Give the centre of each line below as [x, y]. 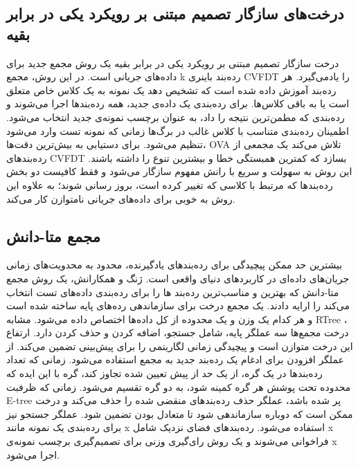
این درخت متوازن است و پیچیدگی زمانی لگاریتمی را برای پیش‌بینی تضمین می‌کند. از [180, 346]
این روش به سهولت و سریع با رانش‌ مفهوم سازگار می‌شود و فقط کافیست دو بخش [179, 171]
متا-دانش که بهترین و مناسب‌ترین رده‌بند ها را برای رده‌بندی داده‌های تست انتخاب [173, 292]
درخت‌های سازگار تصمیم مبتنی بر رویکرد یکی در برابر [175, 13]
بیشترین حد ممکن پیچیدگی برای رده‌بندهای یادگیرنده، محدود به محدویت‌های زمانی [174, 265]
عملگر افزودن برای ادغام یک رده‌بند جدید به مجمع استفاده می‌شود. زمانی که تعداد [175, 359]
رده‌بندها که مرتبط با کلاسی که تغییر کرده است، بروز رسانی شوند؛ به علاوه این [170, 184]
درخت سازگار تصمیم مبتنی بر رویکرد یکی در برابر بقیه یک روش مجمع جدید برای [173, 63]
